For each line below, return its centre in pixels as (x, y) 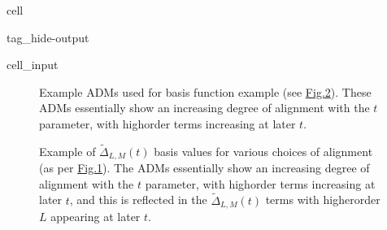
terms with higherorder (323, 200)
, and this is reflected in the (138, 200)
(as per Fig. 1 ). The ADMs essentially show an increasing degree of (204, 168)
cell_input (33, 65)
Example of (67, 151)
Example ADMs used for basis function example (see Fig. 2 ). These (205, 91)
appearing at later (96, 217)
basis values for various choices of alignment (263, 151)
